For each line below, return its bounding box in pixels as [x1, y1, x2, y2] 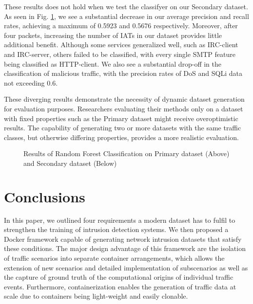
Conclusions [4, 186, 85, 206]
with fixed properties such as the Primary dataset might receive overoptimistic [4, 113, 238, 123]
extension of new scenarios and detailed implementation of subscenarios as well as [4, 262, 248, 272]
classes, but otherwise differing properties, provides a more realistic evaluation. [4, 132, 239, 142]
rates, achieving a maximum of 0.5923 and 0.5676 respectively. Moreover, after [4, 20, 238, 31]
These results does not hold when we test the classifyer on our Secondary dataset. [4, 1, 248, 11]
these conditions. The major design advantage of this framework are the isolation [4, 243, 246, 253]
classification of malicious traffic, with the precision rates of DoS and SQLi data [4, 68, 242, 78]
